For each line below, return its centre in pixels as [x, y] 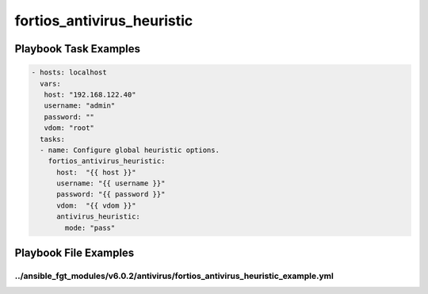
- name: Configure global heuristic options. [130, 150]
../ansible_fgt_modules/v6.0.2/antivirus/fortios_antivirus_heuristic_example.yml [174, 276]
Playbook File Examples [75, 253]
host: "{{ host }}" [96, 172]
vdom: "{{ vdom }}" [96, 205]
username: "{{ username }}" [111, 183]
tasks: [53, 139]
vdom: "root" [69, 128]
